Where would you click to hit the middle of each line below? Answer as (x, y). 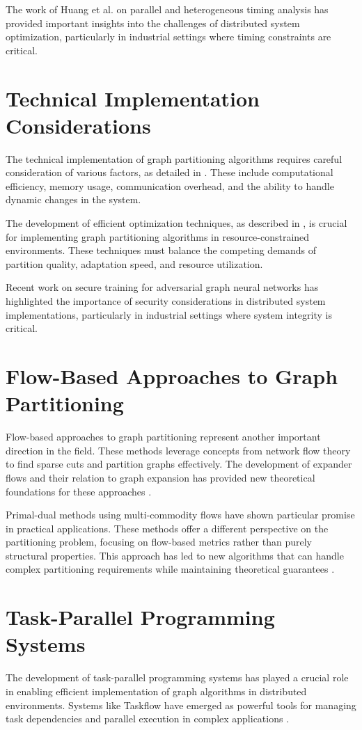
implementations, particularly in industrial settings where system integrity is (169, 314)
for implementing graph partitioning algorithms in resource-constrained (158, 236)
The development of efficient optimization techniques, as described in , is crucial (176, 223)
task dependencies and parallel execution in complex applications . (148, 719)
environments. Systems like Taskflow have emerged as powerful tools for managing (181, 705)
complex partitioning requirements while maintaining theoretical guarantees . (170, 569)
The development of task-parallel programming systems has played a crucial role (177, 677)
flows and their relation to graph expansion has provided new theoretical (160, 477)
